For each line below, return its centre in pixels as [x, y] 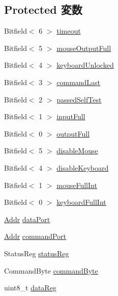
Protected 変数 [43, 9]
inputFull [71, 116]
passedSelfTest [79, 99]
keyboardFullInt [81, 202]
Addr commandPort [35, 236]
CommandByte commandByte [51, 270]
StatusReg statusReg [37, 253]
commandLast [79, 82]
